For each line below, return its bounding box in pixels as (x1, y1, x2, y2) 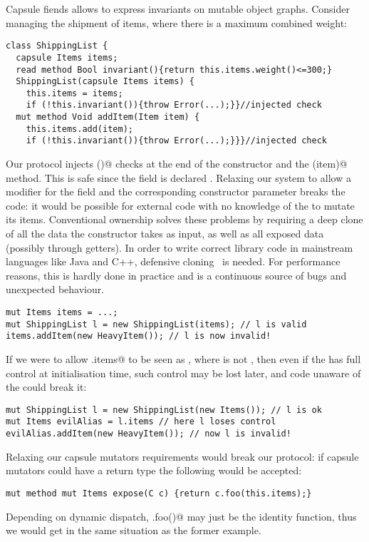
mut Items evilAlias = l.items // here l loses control (6, 416, 276, 427)
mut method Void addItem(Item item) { (16, 112, 200, 123)
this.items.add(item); (26, 123, 133, 134)
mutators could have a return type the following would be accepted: (6, 463, 302, 478)
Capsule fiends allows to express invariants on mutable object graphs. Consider (6, 1, 350, 16)
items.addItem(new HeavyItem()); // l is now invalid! (6, 331, 271, 342)
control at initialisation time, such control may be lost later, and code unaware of (6, 365, 361, 380)
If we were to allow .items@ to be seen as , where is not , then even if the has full (6, 352, 361, 366)
